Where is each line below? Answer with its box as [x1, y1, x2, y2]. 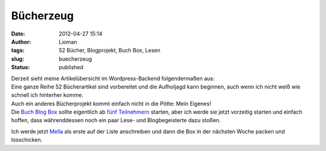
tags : [11, 47, 25, 54]
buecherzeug [59, 55, 92, 63]
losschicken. [11, 136, 43, 144]
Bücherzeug [11, 9, 74, 22]
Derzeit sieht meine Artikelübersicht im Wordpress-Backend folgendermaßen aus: [11, 75, 215, 82]
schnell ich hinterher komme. [11, 91, 84, 99]
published [59, 64, 84, 71]
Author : [11, 38, 31, 45]
